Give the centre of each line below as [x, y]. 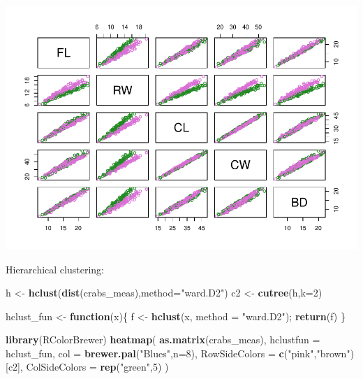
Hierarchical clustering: [55, 269]
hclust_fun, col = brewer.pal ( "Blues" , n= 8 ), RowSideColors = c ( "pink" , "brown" [178, 353]
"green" [135, 367]
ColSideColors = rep [71, 367]
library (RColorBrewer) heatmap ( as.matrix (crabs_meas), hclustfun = [163, 339]
